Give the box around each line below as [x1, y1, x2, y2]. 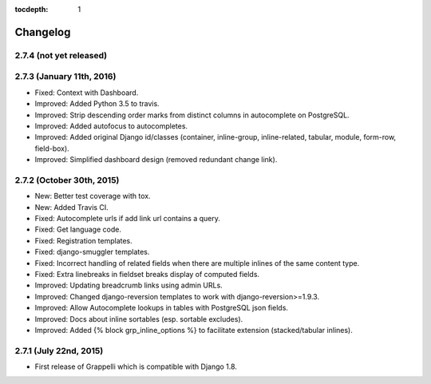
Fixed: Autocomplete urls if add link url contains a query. [34, 213, 221, 223]
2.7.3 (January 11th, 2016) [14, 71, 117, 82]
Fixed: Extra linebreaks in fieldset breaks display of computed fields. [34, 269, 259, 279]
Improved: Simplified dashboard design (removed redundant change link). [34, 155, 278, 164]
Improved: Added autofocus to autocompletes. [34, 121, 188, 131]
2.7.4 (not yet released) [14, 49, 108, 61]
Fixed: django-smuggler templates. [34, 247, 150, 257]
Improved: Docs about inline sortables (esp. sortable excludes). [34, 314, 243, 323]
